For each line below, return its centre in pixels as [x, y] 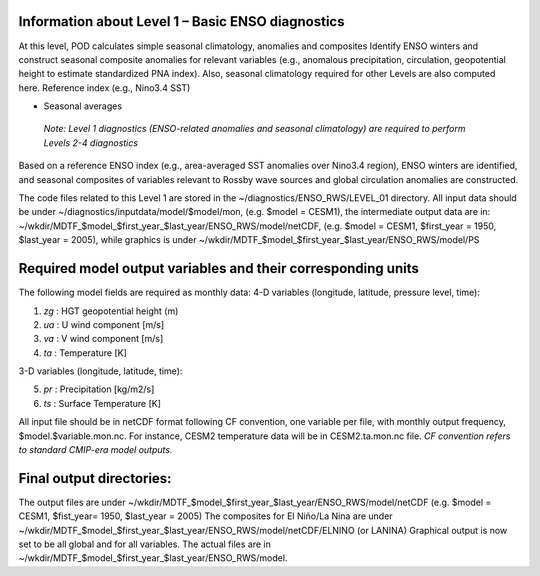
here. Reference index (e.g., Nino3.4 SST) [104, 87]
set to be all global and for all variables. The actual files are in [145, 544]
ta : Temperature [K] [85, 352]
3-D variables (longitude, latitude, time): [100, 371]
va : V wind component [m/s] [103, 339]
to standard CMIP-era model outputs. [95, 450]
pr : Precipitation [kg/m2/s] [99, 389]
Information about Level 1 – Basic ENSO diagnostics [181, 21]
